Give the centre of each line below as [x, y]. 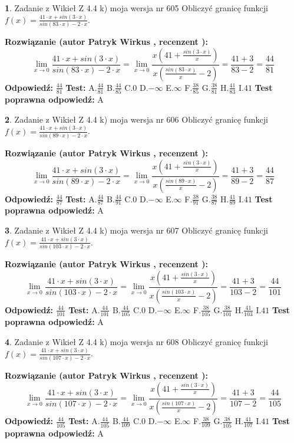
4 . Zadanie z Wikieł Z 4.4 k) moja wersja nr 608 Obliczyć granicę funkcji [136, 341]
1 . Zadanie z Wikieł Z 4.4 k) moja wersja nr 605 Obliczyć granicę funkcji [136, 8]
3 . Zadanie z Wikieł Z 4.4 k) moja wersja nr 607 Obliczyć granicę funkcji [136, 230]
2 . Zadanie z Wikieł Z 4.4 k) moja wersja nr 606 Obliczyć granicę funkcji [136, 119]
